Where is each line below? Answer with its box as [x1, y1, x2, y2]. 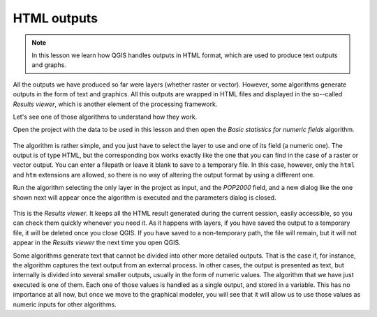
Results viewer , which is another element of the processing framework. [13, 100, 218, 108]
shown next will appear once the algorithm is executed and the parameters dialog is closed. [13, 193, 276, 202]
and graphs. [31, 61, 66, 69]
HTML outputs [13, 10, 98, 26]
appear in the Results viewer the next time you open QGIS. [13, 238, 181, 247]
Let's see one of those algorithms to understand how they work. [13, 112, 198, 121]
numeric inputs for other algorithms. [13, 300, 117, 309]
